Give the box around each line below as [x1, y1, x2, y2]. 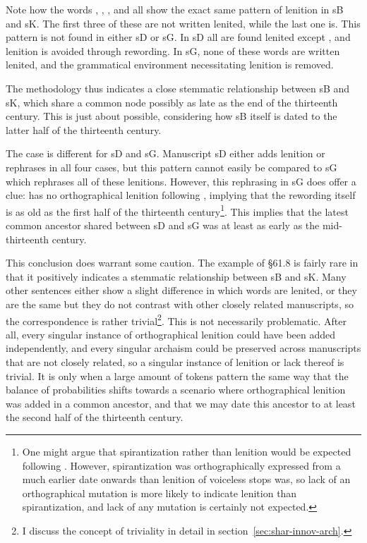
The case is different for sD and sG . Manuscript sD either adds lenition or [6, 146, 325, 161]
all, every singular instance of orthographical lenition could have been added [6, 327, 336, 341]
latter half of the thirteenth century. [6, 122, 162, 137]
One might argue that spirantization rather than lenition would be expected [22, 444, 351, 458]
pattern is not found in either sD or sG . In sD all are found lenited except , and [6, 30, 351, 44]
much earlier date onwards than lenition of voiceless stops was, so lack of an [22, 472, 351, 487]
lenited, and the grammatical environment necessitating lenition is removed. [6, 57, 334, 72]
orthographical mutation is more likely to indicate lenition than [22, 485, 297, 500]
